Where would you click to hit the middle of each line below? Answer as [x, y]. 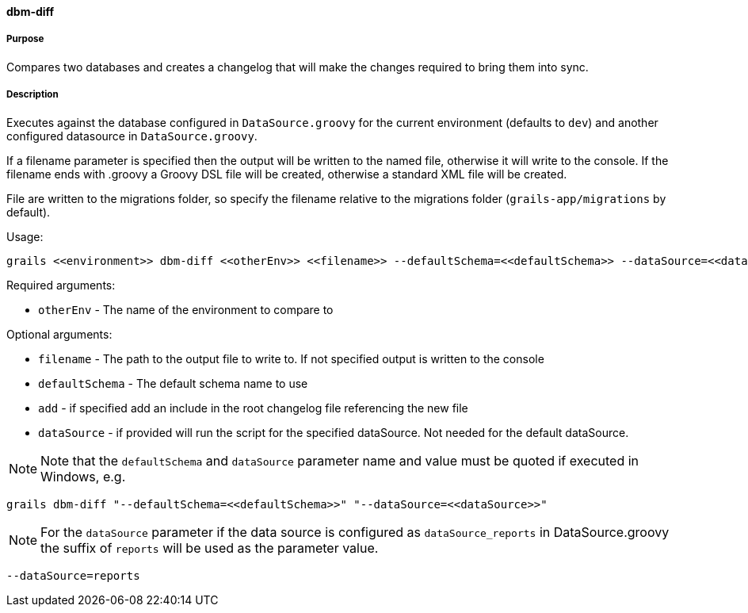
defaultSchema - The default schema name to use [173, 383]
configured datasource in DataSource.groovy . [132, 136]
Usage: [25, 236]
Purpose [25, 39]
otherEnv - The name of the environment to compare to [186, 309]
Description [32, 95]
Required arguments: [61, 285]
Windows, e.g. [83, 476]
